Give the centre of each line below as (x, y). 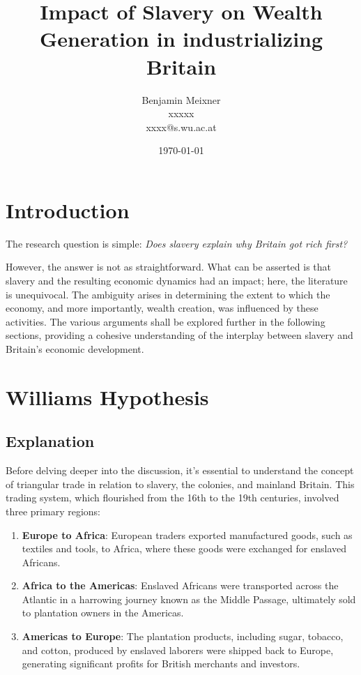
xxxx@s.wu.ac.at (181, 127)
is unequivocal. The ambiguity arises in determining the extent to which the (168, 294)
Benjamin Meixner (181, 99)
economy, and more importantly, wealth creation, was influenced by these (162, 308)
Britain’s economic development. (75, 348)
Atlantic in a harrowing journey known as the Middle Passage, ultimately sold (189, 599)
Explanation (50, 441)
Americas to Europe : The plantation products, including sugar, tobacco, (183, 636)
